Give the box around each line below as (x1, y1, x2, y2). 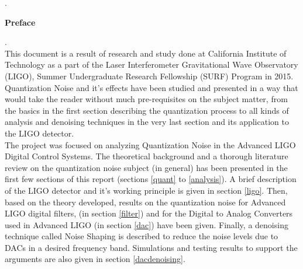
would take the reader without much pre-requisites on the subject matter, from (5, 93, 288, 105)
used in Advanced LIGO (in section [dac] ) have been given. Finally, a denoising (5, 218, 288, 230)
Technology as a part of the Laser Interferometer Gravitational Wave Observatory (5, 58, 298, 71)
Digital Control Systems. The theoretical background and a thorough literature (5, 150, 288, 162)
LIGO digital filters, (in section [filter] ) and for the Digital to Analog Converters (5, 207, 293, 219)
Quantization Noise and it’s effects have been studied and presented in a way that (5, 81, 298, 93)
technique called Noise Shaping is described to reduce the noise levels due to (5, 230, 278, 242)
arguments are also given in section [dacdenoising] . (5, 253, 185, 265)
